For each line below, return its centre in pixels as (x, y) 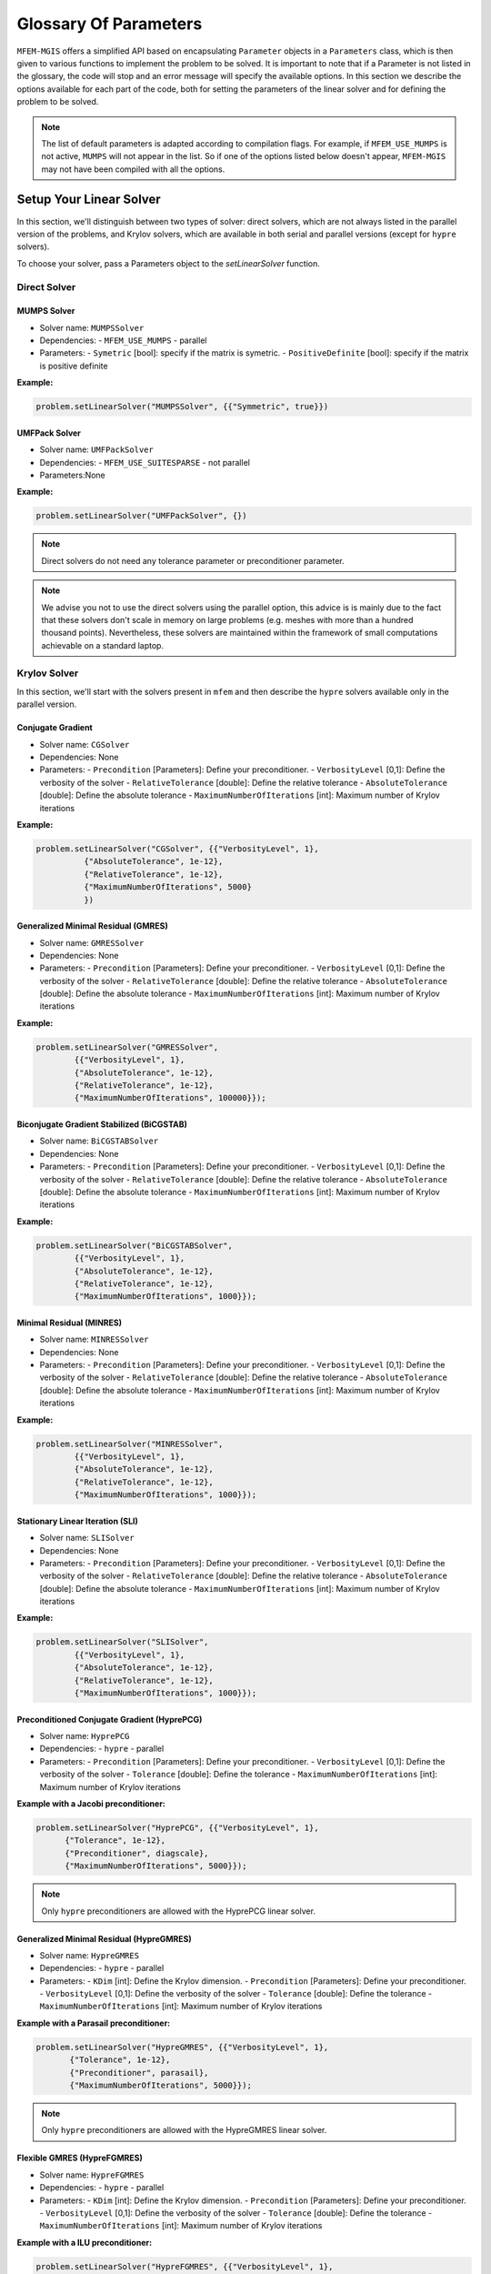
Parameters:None (73, 475)
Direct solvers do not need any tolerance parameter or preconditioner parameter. (193, 560)
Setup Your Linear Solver (89, 200)
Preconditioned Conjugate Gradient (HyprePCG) (110, 1719)
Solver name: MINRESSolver (94, 1339)
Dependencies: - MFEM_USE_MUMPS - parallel (123, 340)
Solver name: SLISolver (87, 1538)
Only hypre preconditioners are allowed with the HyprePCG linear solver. (178, 1911)
